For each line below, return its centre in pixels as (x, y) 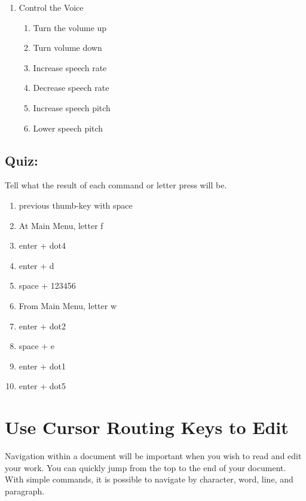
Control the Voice (51, 7)
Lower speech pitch (68, 128)
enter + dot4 (42, 245)
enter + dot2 (42, 326)
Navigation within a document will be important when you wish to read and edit (153, 456)
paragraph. (25, 491)
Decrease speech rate (71, 88)
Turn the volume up (70, 27)
